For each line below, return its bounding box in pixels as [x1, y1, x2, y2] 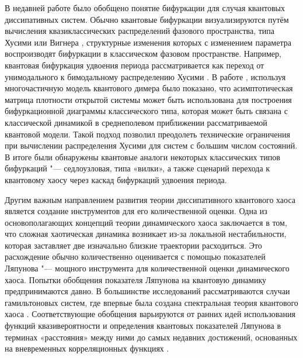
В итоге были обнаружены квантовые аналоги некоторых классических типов [5, 150, 280, 163]
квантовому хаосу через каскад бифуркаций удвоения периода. [5, 173, 227, 185]
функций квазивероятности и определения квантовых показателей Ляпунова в [5, 319, 281, 332]
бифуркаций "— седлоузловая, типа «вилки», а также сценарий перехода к [5, 162, 270, 174]
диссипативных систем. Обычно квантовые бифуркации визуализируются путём [5, 13, 289, 25]
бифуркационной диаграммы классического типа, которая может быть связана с [5, 105, 288, 117]
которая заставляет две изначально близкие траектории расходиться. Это [5, 239, 262, 251]
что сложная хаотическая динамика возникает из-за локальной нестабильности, [5, 228, 287, 240]
